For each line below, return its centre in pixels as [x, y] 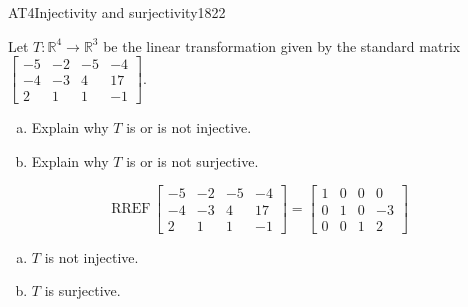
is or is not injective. [189, 127]
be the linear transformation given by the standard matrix [282, 45]
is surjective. [82, 290]
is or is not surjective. [192, 160]
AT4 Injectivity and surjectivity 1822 [117, 12]
